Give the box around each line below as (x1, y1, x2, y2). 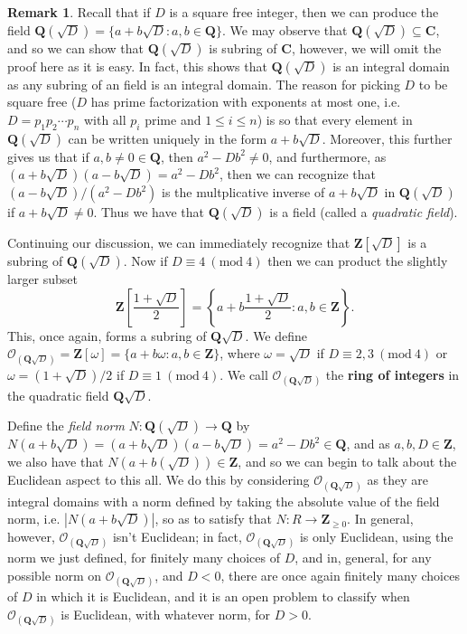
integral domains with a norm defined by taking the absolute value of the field (7, 491, 440, 510)
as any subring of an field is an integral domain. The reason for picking (7, 74, 400, 93)
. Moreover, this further (322, 128, 453, 147)
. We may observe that (221, 20, 348, 39)
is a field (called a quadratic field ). (269, 203, 458, 222)
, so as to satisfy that (154, 509, 272, 528)
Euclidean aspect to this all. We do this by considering (7, 470, 310, 489)
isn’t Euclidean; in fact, (112, 527, 242, 546)
